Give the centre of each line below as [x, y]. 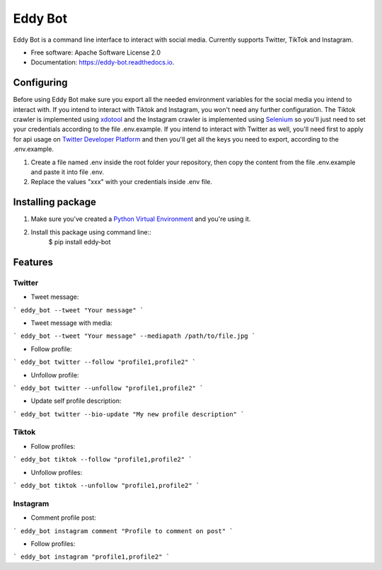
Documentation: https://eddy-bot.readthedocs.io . [103, 62]
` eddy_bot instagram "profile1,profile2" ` [92, 557]
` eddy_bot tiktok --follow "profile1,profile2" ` [103, 460]
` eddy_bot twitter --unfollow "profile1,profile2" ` [108, 388]
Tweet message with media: [71, 323]
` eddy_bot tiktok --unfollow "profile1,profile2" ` [106, 486]
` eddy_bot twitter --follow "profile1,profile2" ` [105, 362]
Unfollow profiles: [57, 472]
